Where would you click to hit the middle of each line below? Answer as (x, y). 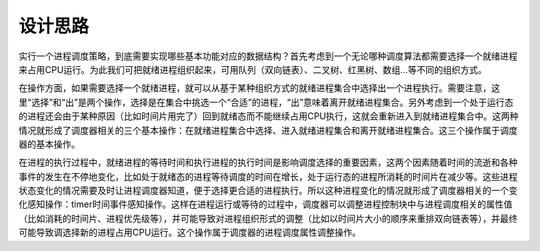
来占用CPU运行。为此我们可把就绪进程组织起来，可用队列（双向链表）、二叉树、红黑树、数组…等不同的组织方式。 (252, 69)
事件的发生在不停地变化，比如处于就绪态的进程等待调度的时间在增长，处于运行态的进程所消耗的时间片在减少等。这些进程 (268, 176)
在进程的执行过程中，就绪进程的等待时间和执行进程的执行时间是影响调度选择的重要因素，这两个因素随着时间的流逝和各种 (268, 162)
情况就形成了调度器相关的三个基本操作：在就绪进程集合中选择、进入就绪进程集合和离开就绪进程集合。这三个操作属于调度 (268, 130)
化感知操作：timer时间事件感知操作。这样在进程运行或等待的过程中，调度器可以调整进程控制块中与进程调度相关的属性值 (265, 204)
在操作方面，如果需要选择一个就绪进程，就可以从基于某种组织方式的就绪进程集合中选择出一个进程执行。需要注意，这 (259, 88)
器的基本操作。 (49, 144)
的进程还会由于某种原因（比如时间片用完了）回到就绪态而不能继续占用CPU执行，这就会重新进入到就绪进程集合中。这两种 (268, 116)
